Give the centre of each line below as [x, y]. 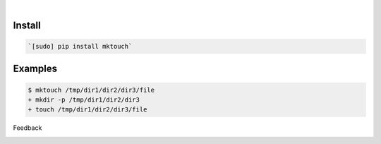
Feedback [28, 128]
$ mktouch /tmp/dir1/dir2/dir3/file [91, 90]
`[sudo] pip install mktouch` [80, 46]
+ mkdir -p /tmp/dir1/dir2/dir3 [84, 100]
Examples [35, 69]
